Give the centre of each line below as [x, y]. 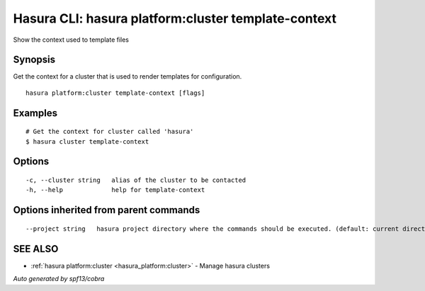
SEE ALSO [36, 249]
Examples [35, 113]
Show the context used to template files [71, 40]
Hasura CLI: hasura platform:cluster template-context [175, 18]
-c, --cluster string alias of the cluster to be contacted [136, 180]
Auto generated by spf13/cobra [59, 279]
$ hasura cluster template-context [87, 141]
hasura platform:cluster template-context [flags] [115, 93]
